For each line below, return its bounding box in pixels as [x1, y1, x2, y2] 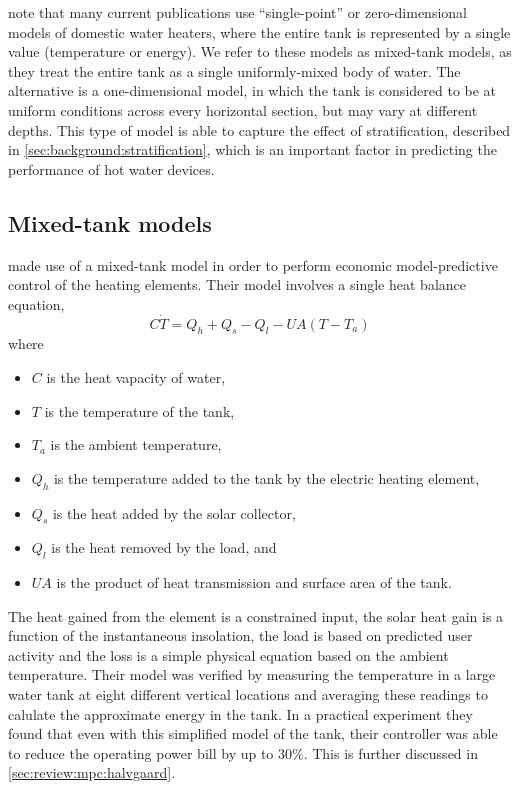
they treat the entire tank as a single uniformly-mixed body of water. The [8, 60, 461, 81]
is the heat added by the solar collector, [52, 502, 296, 523]
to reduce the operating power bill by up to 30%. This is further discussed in [8, 742, 478, 763]
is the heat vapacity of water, [46, 366, 226, 387]
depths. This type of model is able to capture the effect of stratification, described [8, 119, 511, 140]
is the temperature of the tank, [44, 400, 235, 421]
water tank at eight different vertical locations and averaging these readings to [8, 684, 488, 705]
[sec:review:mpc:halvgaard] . [8, 762, 176, 783]
